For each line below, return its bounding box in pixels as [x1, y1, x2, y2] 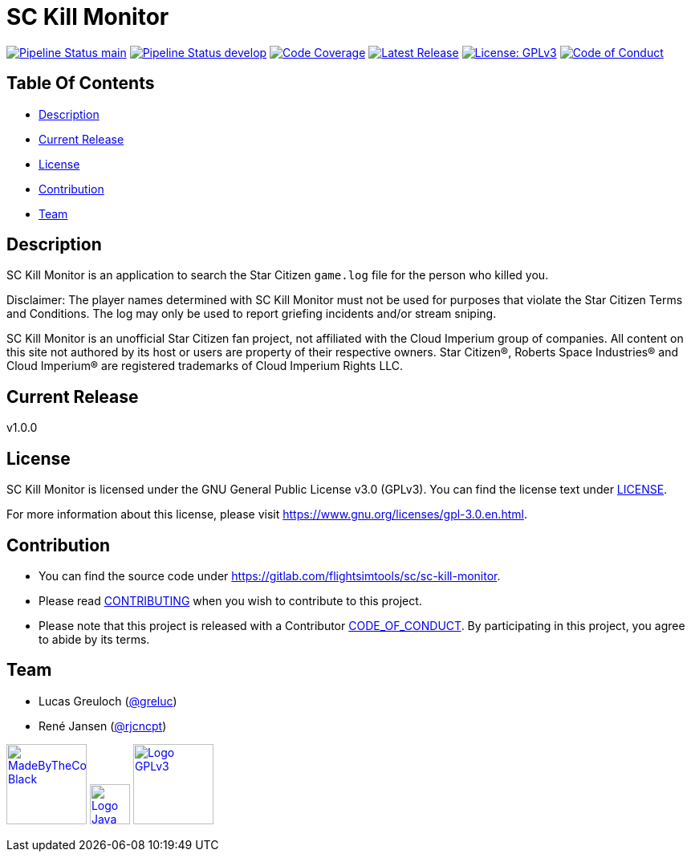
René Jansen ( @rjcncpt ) [39, 718, 167, 733]
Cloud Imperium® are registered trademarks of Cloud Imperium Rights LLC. [6, 359, 404, 373]
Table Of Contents [6, 73, 155, 94]
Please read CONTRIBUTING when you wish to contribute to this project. [39, 593, 422, 608]
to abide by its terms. [39, 632, 150, 646]
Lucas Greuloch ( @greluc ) [39, 693, 177, 708]
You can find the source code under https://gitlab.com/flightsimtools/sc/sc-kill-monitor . [39, 568, 501, 583]
